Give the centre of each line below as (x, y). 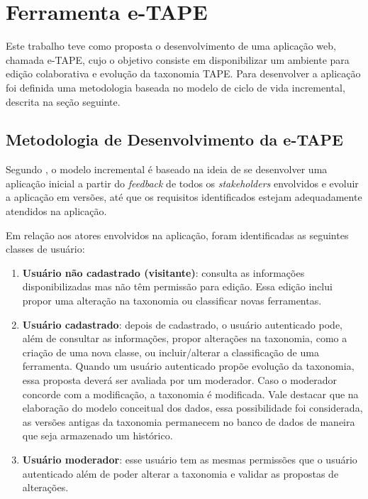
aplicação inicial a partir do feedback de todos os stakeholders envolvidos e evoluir (182, 183)
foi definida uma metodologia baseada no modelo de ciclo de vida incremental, (175, 87)
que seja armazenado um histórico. (97, 435)
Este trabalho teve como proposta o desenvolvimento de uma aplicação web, (171, 46)
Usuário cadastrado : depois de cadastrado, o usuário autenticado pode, (182, 324)
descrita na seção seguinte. (63, 101)
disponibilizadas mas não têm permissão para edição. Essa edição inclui (177, 286)
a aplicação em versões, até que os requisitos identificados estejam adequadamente (184, 197)
